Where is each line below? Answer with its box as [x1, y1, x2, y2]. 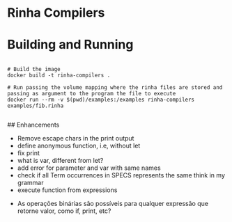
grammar [17, 179, 44, 187]
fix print [17, 149, 40, 157]
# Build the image [7, 66, 61, 73]
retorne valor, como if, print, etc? [17, 207, 111, 215]
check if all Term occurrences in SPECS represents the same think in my [17, 171, 225, 180]
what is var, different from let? [17, 157, 104, 165]
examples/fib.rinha [7, 102, 64, 109]
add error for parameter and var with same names [17, 164, 162, 172]
